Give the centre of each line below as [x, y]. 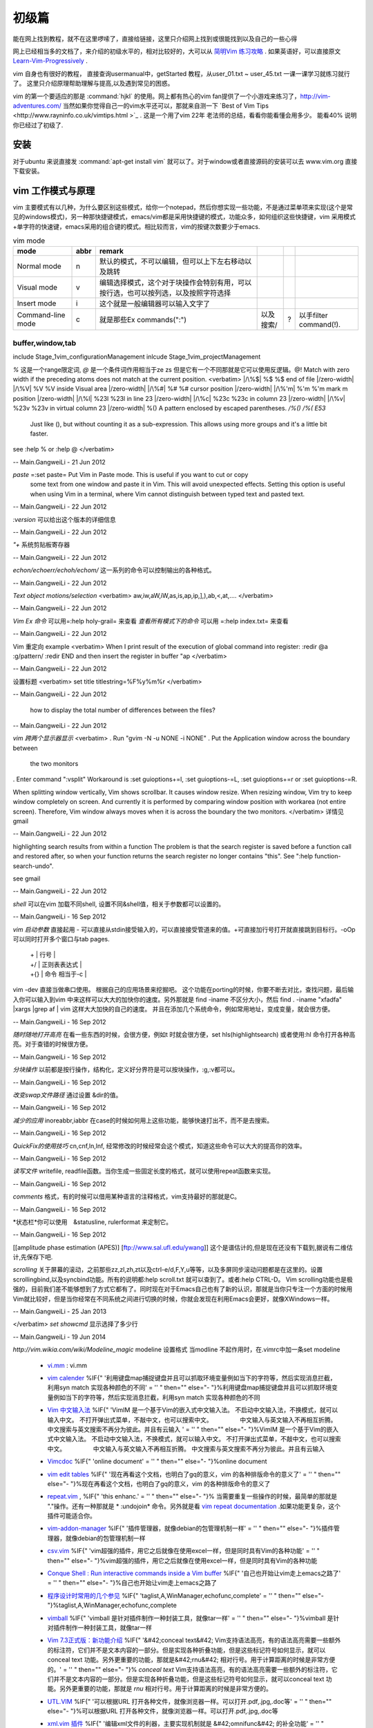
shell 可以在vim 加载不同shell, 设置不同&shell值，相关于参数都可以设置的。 [119, 904]
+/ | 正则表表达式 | [56, 964]
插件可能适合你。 [71, 1516]
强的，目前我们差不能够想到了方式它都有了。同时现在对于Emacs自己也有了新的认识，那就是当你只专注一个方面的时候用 [182, 1289]
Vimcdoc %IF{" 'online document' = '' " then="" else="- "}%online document [157, 1461]
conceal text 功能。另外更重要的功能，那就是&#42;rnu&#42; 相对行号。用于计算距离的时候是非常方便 [191, 1660]
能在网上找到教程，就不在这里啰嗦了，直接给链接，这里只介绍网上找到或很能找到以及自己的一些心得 [155, 39]
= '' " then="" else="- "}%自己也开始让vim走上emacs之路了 [132, 1583]
